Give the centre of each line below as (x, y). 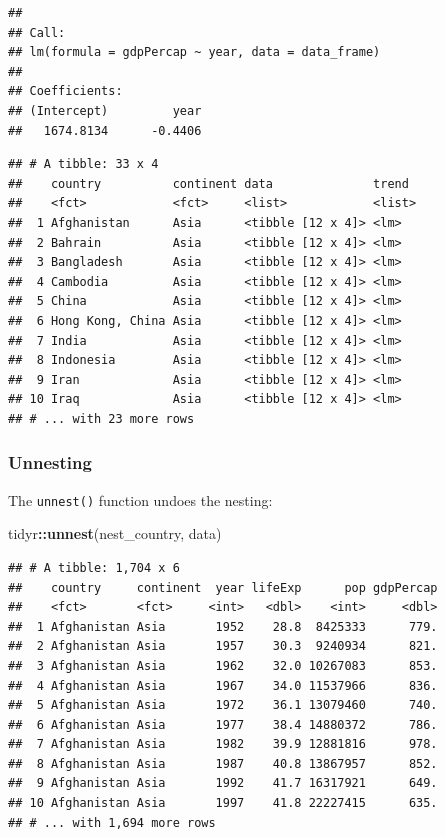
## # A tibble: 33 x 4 (83, 164)
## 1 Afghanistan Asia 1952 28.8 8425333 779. (223, 626)
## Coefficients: (65, 91)
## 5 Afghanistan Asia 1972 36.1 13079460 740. (223, 705)
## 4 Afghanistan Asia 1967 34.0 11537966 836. (223, 685)
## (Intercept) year (105, 110)
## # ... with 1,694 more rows (112, 822)
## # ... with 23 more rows (101, 418)
